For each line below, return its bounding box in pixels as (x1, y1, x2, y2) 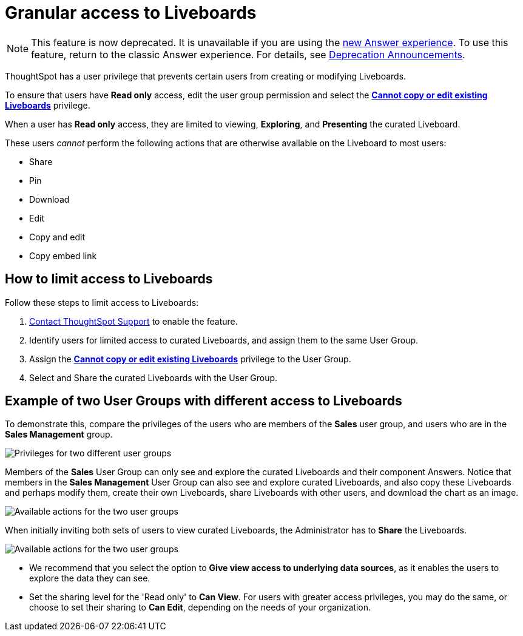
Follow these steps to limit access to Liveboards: (5, 297, 199, 308)
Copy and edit (29, 231, 86, 242)
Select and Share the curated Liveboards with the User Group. (29, 372, 278, 383)
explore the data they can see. (29, 573, 150, 584)
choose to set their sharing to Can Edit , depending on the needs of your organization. (29, 602, 371, 613)
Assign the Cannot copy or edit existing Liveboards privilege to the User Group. (29, 353, 351, 364)
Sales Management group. (5, 429, 113, 440)
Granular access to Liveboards (5, 2, 257, 23)
